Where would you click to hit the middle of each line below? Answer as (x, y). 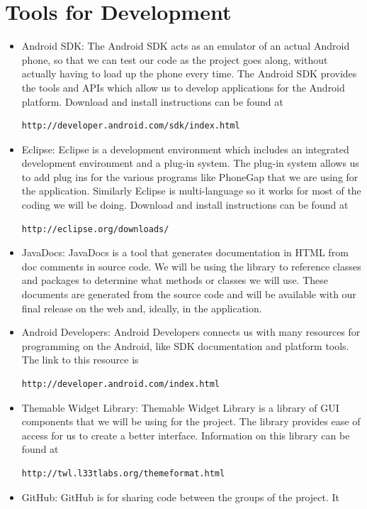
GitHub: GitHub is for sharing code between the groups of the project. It (181, 497)
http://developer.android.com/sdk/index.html (131, 126)
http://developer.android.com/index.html (120, 384)
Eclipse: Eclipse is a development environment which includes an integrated (185, 149)
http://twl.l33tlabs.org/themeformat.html (123, 473)
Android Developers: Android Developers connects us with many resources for (191, 332)
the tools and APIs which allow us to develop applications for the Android (183, 87)
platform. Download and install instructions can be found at (152, 101)
